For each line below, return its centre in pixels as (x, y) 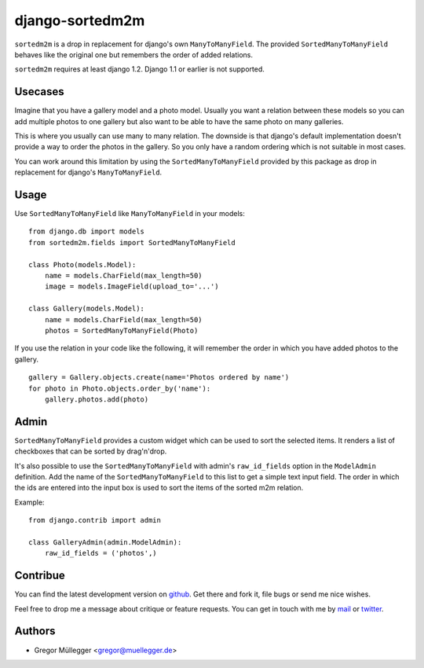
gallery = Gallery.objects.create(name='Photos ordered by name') (159, 378)
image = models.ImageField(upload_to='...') (132, 286)
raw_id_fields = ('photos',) (101, 553)
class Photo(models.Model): (82, 264)
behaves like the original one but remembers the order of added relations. (133, 54)
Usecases (39, 92)
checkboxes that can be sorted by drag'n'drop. (91, 451)
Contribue (40, 576)
